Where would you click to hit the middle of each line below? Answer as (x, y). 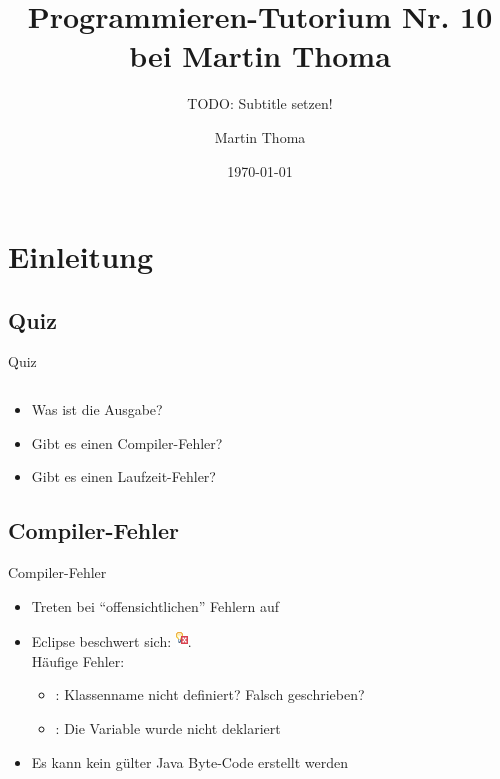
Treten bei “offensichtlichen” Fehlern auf (155, 605)
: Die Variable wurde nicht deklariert (168, 728)
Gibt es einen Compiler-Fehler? (127, 442)
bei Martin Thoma (260, 55)
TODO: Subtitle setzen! (260, 103)
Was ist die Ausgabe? (97, 409)
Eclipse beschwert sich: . (111, 641)
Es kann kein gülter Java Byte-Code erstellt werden (190, 761)
